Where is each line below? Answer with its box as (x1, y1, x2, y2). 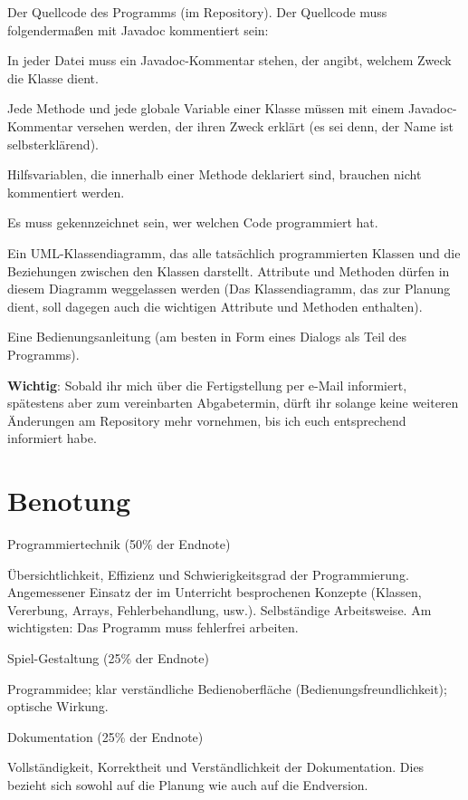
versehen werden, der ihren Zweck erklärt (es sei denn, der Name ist (77, 116, 454, 135)
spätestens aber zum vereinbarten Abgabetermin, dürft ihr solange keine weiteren (7, 393, 459, 412)
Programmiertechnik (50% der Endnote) (7, 535, 231, 553)
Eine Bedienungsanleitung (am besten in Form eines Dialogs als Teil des (7, 327, 407, 346)
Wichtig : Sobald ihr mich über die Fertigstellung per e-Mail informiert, (7, 375, 407, 394)
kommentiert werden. (7, 182, 125, 201)
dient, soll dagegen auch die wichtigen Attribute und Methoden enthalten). (7, 296, 423, 315)
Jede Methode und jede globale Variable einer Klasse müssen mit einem (7, 99, 405, 118)
